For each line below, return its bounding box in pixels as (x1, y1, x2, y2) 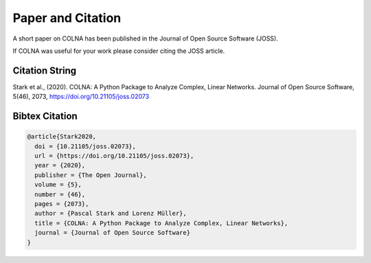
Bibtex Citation (12, 111, 78, 122)
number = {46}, (34, 190, 86, 198)
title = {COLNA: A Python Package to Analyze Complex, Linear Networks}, (34, 219, 289, 227)
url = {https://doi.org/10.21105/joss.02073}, (34, 152, 194, 160)
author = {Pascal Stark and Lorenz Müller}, (34, 209, 187, 218)
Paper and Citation (12, 10, 122, 25)
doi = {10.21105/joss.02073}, (34, 142, 137, 150)
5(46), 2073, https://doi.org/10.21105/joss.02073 (12, 93, 150, 101)
